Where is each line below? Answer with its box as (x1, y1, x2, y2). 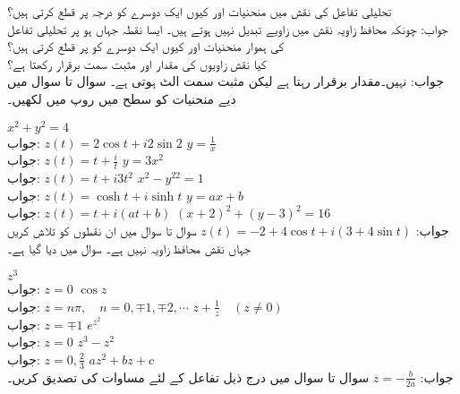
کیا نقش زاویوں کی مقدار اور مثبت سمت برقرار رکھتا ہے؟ (7, 54, 267, 73)
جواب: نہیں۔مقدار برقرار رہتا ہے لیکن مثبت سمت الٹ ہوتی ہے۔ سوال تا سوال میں (7, 72, 444, 90)
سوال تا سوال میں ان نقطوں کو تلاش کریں (7, 221, 197, 240)
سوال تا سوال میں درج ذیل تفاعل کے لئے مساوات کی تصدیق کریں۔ (7, 367, 370, 386)
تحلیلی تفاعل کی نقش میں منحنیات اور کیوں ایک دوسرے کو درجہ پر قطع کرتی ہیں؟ (7, 2, 392, 20)
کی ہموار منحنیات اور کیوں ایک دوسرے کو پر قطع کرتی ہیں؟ (7, 37, 285, 56)
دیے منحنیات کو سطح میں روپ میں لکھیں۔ (7, 89, 236, 107)
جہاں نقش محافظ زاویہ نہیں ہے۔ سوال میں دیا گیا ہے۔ (7, 238, 251, 257)
